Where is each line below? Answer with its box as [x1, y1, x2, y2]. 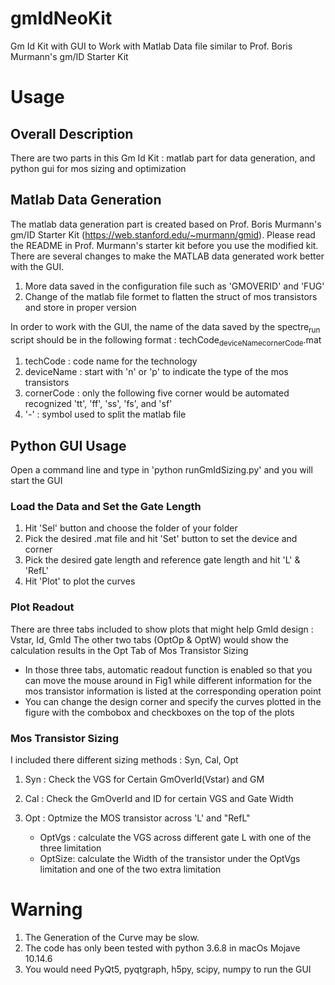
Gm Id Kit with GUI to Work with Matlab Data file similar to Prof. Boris [10, 40, 293, 52]
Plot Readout [10, 600, 75, 614]
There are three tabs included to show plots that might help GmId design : [10, 623, 314, 635]
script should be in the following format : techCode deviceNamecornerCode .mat [10, 333, 322, 348]
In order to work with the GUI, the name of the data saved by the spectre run [10, 320, 321, 335]
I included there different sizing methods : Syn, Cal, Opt [10, 754, 239, 766]
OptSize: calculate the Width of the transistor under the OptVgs [39, 853, 301, 865]
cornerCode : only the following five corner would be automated [24, 387, 290, 399]
